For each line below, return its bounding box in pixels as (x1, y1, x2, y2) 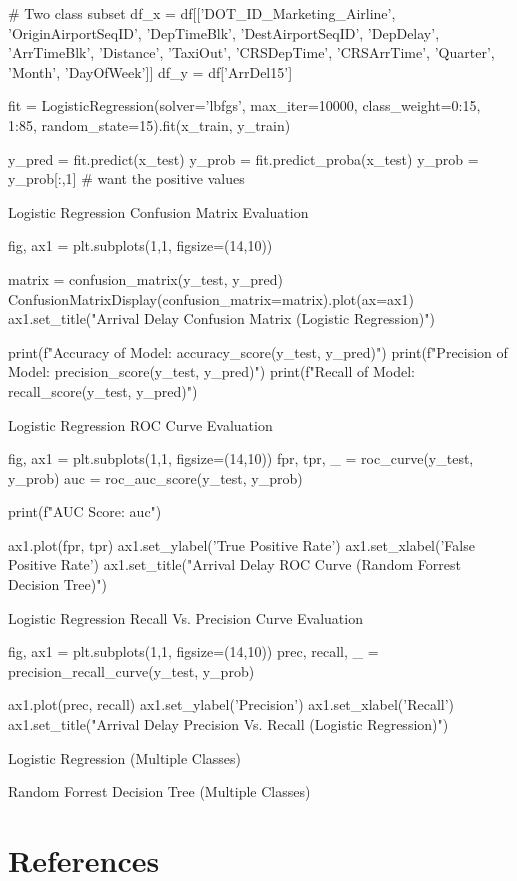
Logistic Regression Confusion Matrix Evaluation (8, 201, 309, 222)
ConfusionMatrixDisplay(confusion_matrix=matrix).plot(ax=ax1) (8, 288, 414, 309)
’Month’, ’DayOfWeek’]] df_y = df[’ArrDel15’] (8, 61, 293, 82)
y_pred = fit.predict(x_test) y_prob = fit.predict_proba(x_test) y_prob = (8, 148, 479, 169)
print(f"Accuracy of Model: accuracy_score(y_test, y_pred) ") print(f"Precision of (8, 341, 508, 362)
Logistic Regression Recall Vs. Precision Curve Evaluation (8, 607, 363, 628)
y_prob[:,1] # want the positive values (8, 168, 245, 189)
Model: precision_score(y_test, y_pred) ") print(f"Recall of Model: (8, 361, 416, 382)
